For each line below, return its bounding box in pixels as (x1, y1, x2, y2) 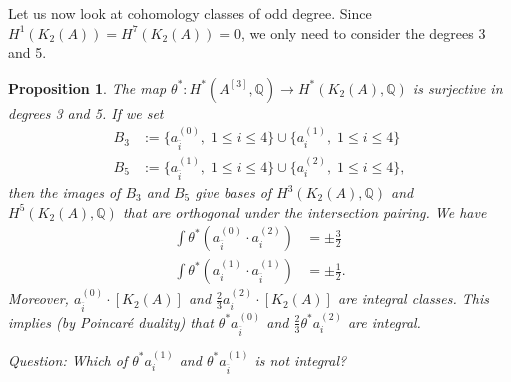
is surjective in (412, 77, 503, 98)
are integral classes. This (337, 288, 490, 309)
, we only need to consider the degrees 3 (241, 22, 486, 43)
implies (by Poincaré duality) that (8, 311, 214, 332)
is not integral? (254, 349, 347, 370)
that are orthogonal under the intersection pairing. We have (122, 201, 487, 222)
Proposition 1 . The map (8, 77, 167, 98)
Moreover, (8, 288, 69, 309)
